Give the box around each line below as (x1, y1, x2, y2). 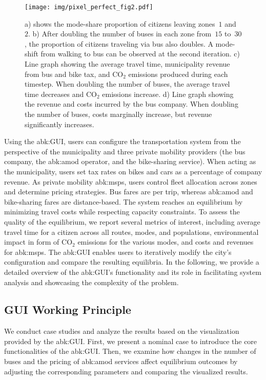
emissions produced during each (128, 68, 228, 79)
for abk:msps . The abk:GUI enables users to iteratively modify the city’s (4, 246, 232, 257)
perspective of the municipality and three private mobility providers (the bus (4, 146, 245, 156)
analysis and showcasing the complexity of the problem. (4, 276, 179, 287)
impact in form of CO (4, 236, 73, 247)
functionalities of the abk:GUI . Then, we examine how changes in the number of (4, 346, 256, 356)
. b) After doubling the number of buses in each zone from (28, 28, 212, 39)
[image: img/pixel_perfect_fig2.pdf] (25, 4, 153, 11)
